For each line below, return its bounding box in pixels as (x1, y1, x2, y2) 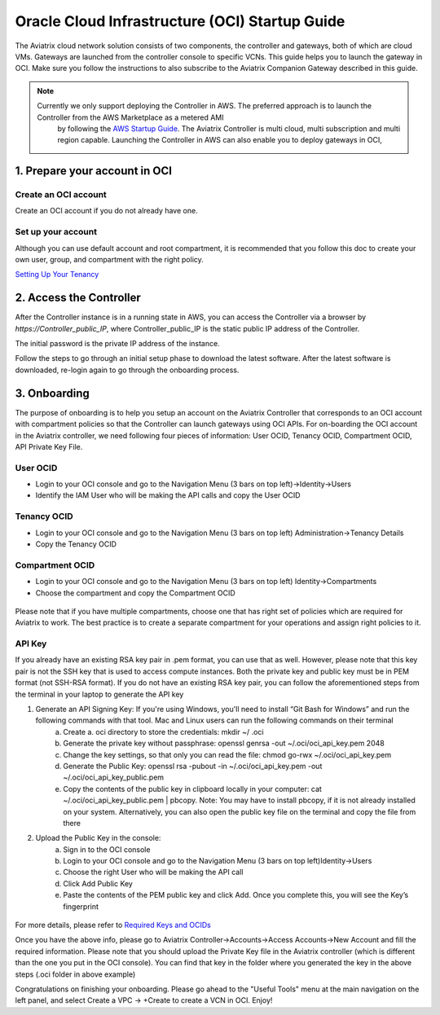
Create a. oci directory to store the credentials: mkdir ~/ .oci (63, 727, 264, 736)
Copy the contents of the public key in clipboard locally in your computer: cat (63, 784, 322, 793)
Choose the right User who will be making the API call (63, 868, 244, 877)
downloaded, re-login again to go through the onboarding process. (15, 365, 240, 375)
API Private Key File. (15, 442, 83, 451)
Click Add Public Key (63, 878, 134, 888)
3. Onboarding (15, 386, 90, 400)
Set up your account (15, 226, 98, 238)
